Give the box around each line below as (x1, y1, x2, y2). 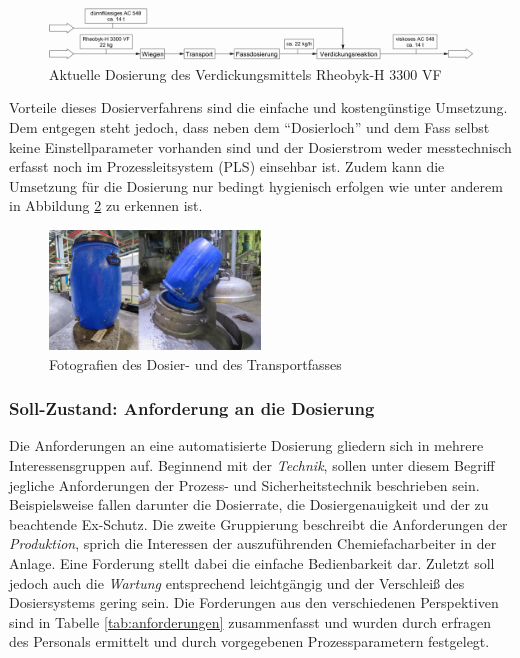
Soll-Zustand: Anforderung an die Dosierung (9, 396, 375, 421)
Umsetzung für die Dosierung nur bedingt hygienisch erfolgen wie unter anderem (9, 175, 503, 196)
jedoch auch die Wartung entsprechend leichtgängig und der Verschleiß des (9, 572, 465, 593)
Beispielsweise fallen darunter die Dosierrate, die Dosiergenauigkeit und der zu (9, 494, 489, 515)
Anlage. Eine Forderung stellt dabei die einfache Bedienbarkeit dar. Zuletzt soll (9, 552, 495, 573)
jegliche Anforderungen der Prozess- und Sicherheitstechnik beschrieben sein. (9, 474, 480, 495)
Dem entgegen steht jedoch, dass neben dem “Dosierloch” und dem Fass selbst (9, 116, 490, 137)
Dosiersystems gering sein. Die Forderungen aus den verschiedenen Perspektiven (9, 592, 499, 613)
